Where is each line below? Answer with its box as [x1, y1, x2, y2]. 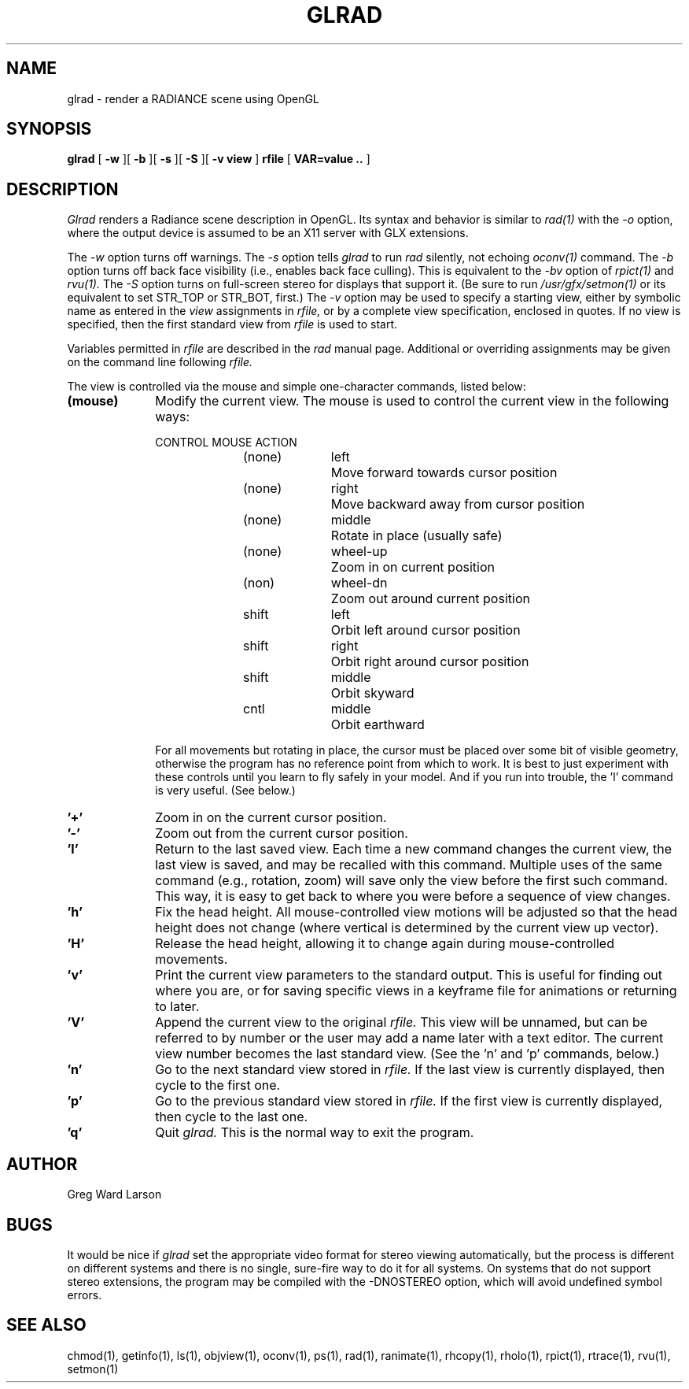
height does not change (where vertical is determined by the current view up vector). [155, 920, 659, 936]
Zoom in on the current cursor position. [155, 809, 387, 826]
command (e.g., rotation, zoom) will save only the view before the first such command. [155, 872, 669, 889]
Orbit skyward [330, 685, 415, 702]
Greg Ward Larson [67, 1187, 162, 1202]
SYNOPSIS [6, 119, 92, 139]
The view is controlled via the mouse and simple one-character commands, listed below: [67, 380, 526, 394]
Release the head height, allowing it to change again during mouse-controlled [155, 935, 614, 952]
